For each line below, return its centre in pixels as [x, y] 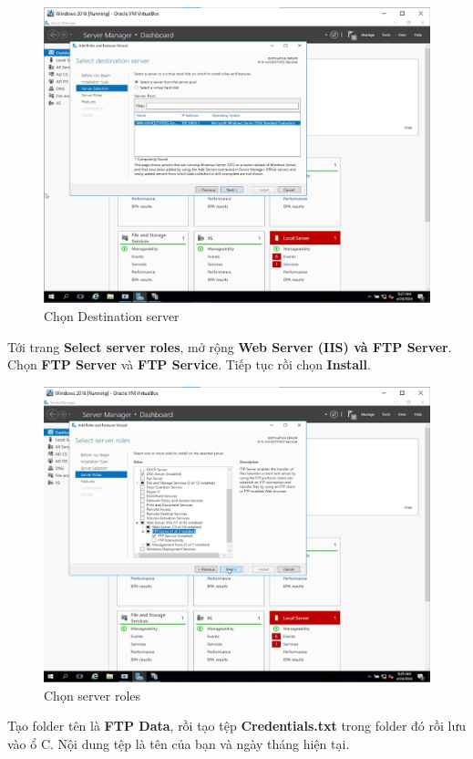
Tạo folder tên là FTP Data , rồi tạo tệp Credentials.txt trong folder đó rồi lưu [237, 726]
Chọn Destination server [112, 315]
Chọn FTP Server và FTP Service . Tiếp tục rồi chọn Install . [189, 364]
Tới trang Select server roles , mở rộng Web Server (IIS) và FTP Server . [230, 346]
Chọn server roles [93, 695]
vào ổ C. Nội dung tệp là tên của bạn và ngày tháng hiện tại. [179, 744]
